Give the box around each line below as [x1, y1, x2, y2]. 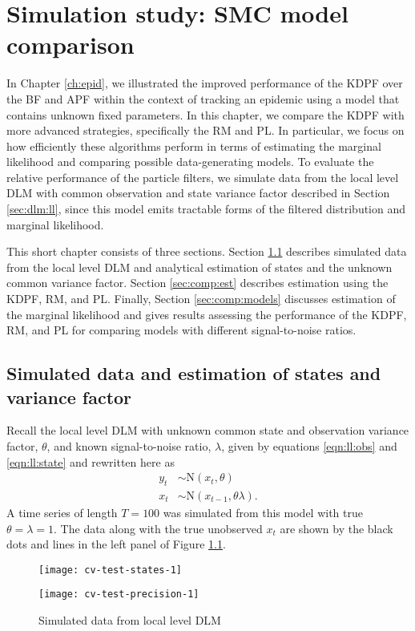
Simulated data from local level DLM [38, 612, 221, 629]
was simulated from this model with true [163, 504, 363, 521]
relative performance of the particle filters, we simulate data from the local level [6, 168, 399, 185]
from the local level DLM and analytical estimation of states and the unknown [6, 258, 393, 275]
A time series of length [6, 504, 118, 521]
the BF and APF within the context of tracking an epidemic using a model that [6, 90, 400, 107]
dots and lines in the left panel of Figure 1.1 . [6, 536, 226, 552]
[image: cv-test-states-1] [38, 564, 182, 576]
